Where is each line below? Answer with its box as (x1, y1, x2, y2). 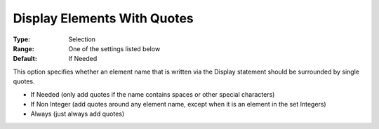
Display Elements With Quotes (13, 11, 194, 26)
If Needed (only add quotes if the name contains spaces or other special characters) (30, 90, 275, 98)
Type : (13, 35, 31, 43)
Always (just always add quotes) (30, 109, 125, 118)
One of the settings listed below (68, 44, 161, 53)
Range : (13, 44, 34, 53)
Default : (13, 55, 38, 63)
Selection (68, 35, 96, 43)
